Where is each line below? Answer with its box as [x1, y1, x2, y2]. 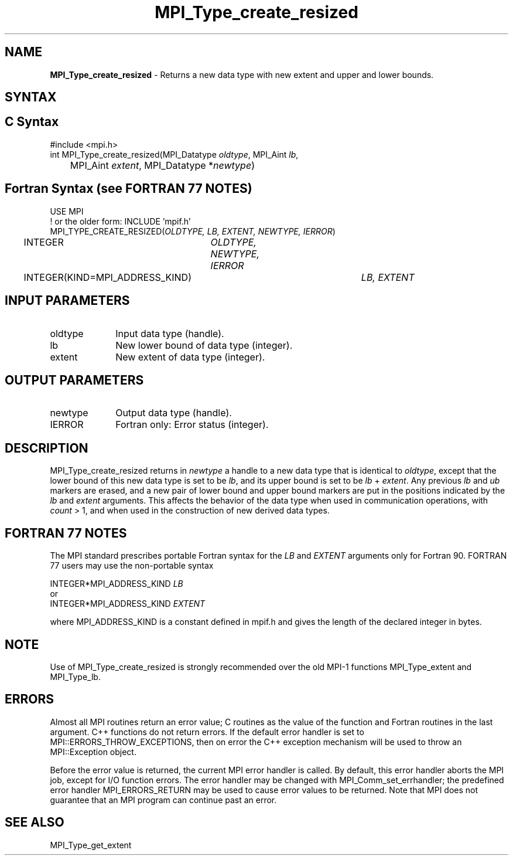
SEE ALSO [5, 815, 64, 830]
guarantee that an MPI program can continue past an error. [50, 794, 277, 805]
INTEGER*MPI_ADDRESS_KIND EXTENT [50, 599, 206, 609]
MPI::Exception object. [50, 746, 136, 757]
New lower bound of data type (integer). [115, 339, 293, 351]
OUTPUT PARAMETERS [5, 372, 144, 387]
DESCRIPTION [5, 440, 88, 456]
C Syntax [5, 114, 59, 130]
